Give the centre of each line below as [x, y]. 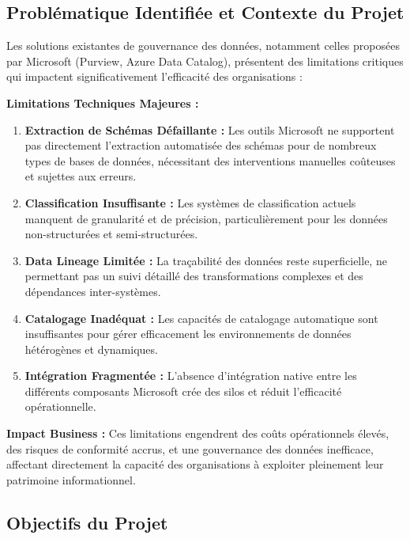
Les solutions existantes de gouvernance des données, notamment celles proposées [203, 46]
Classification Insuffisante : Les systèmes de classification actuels [190, 202]
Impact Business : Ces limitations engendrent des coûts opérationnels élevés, [198, 433]
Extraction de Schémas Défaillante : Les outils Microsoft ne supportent [210, 129]
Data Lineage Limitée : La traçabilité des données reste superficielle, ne [206, 260]
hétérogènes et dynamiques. [91, 349]
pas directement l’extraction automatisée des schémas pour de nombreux [201, 145]
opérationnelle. [60, 406]
